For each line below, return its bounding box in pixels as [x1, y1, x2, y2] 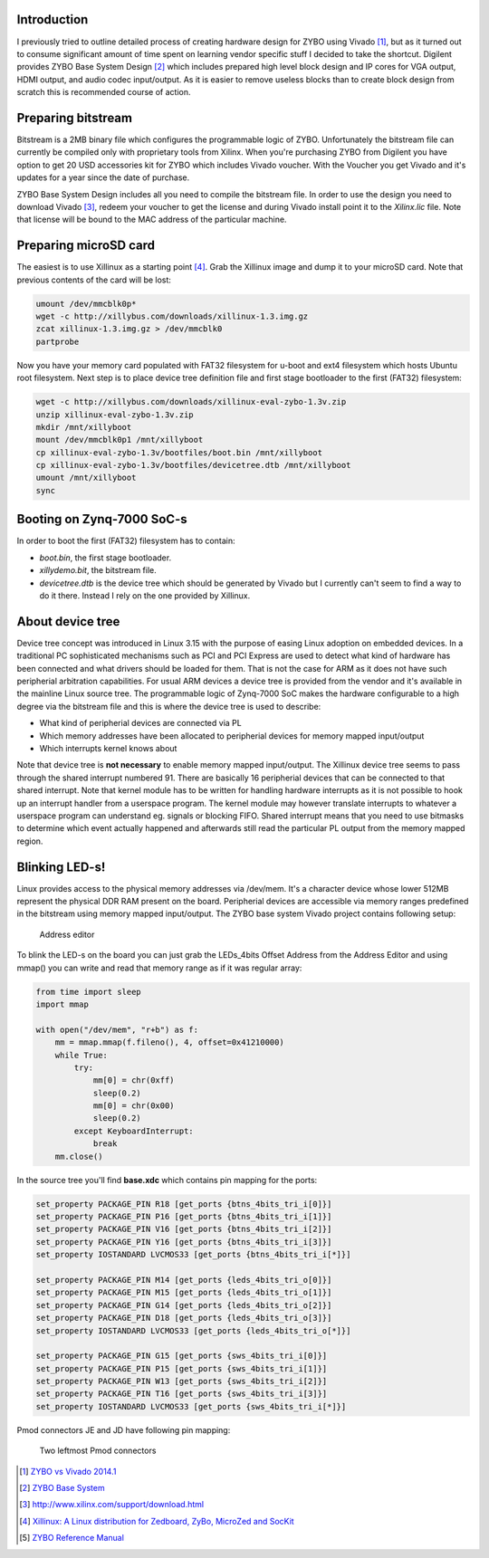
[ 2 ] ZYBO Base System [19, 1483, 105, 1493]
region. [16, 836, 43, 846]
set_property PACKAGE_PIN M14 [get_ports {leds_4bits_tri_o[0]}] [35, 1275, 332, 1285]
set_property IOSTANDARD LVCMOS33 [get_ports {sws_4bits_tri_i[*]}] [35, 1401, 347, 1411]
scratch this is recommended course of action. [16, 87, 191, 98]
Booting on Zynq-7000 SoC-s [16, 511, 187, 527]
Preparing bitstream [16, 110, 133, 126]
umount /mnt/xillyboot [35, 473, 137, 483]
